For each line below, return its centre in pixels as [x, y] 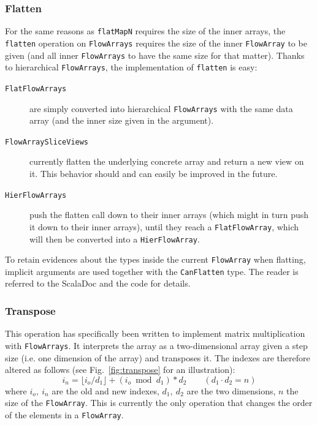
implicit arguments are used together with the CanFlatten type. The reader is [152, 271]
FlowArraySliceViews [47, 142]
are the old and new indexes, [105, 390]
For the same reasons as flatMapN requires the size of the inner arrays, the [145, 31]
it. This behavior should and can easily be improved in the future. [154, 173]
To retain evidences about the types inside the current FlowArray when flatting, [155, 259]
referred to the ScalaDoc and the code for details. [98, 283]
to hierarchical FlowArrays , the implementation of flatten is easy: [131, 67]
